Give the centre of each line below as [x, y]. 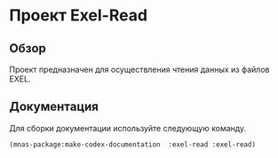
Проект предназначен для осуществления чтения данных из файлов [139, 69]
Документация [54, 107]
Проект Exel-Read [79, 16]
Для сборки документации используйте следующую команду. [128, 128]
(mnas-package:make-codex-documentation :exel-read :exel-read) [132, 144]
